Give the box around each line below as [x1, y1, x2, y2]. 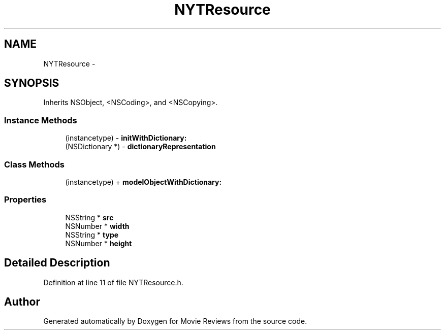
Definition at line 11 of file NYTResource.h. [43, 278, 183, 287]
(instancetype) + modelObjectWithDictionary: [65, 177, 222, 186]
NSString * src [65, 213, 114, 222]
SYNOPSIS [4, 77, 59, 90]
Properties [4, 194, 47, 205]
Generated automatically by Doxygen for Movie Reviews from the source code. [43, 317, 307, 326]
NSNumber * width [65, 221, 130, 230]
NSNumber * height [65, 239, 132, 248]
